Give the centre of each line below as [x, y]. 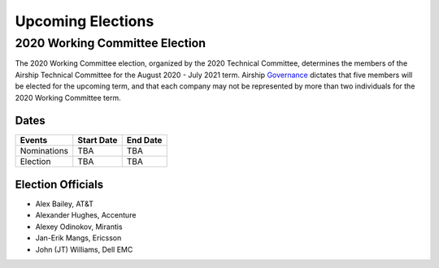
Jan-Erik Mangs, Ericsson [78, 238]
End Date [144, 140]
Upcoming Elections [85, 21]
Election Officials [59, 184]
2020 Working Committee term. [68, 97]
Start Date [98, 140]
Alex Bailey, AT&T [64, 204]
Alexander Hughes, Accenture [86, 215]
